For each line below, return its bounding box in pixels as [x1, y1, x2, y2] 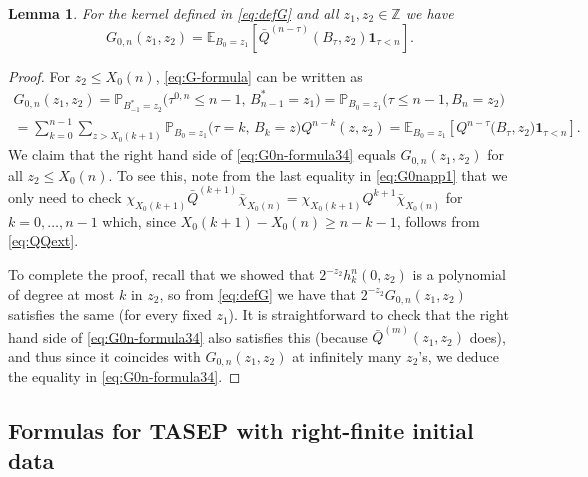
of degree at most [8, 283, 115, 304]
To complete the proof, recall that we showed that [8, 264, 315, 285]
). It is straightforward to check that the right [228, 304, 509, 325]
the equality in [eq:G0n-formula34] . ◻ [8, 366, 241, 387]
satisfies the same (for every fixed [8, 304, 212, 325]
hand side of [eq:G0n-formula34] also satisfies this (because [8, 326, 368, 347]
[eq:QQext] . [8, 230, 79, 251]
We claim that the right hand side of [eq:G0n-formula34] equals [8, 144, 396, 165]
